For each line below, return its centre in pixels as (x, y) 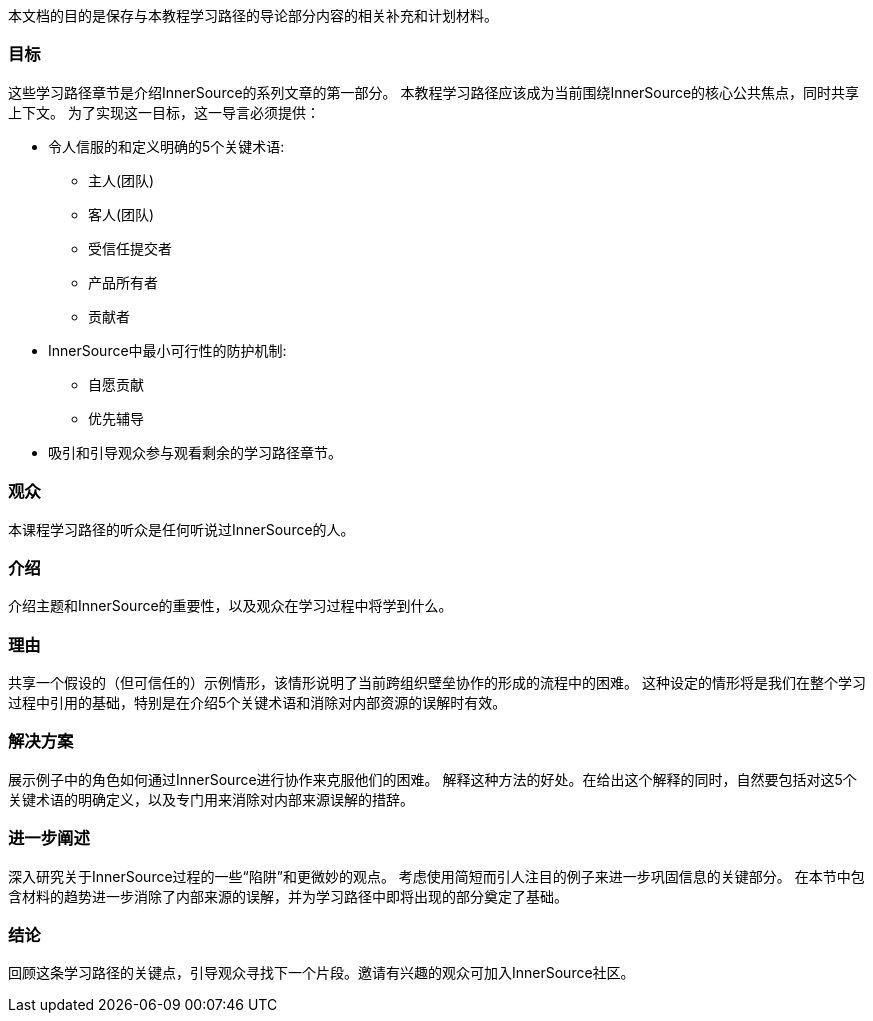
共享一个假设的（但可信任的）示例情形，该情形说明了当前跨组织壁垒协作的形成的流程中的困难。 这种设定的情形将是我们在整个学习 (437, 682)
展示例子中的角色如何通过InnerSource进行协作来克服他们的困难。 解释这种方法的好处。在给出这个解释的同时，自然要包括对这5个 (432, 779)
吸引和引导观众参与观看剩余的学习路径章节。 (195, 452)
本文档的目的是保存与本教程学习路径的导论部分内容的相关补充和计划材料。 (253, 15)
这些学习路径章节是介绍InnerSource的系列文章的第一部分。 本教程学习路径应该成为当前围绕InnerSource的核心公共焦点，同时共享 (434, 92)
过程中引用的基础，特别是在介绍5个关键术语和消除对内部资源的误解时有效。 (257, 702)
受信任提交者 (130, 248)
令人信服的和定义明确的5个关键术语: (166, 146)
